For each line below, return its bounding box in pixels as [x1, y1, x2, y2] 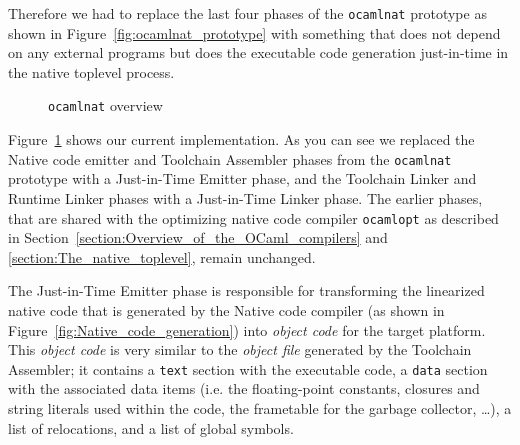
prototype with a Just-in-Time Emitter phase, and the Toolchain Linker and [8, 168, 477, 189]
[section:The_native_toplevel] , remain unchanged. [8, 246, 316, 267]
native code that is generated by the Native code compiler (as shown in [8, 299, 445, 320]
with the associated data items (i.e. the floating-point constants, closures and [8, 378, 480, 399]
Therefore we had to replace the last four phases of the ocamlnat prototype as [8, 3, 487, 23]
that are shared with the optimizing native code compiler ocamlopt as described [8, 207, 499, 228]
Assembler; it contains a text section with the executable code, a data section [8, 358, 488, 379]
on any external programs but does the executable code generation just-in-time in [8, 42, 509, 63]
